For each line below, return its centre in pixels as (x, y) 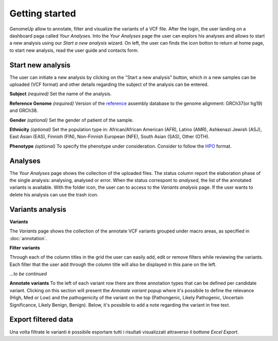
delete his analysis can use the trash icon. (54, 194)
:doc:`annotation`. (28, 238)
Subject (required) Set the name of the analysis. (60, 94)
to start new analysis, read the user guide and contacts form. (74, 50)
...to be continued (28, 274)
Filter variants (25, 247)
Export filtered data (41, 320)
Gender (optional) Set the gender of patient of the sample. (72, 120)
